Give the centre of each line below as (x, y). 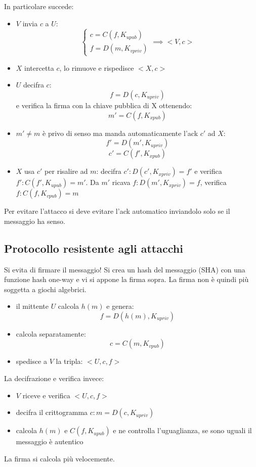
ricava (121, 182)
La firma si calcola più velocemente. (59, 458)
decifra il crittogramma (52, 412)
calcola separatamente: (51, 333)
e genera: (120, 306)
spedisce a (31, 361)
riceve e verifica (46, 395)
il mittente (32, 306)
